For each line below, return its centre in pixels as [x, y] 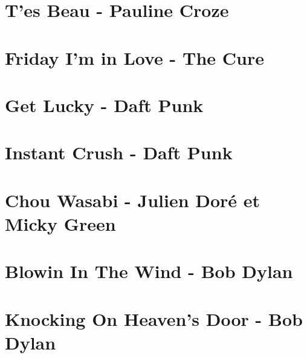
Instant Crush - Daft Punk [119, 152]
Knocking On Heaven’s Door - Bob [154, 318]
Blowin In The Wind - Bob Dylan [149, 271]
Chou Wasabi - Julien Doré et [133, 200]
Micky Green [60, 223]
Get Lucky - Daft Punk [104, 104]
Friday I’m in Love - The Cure [134, 57]
